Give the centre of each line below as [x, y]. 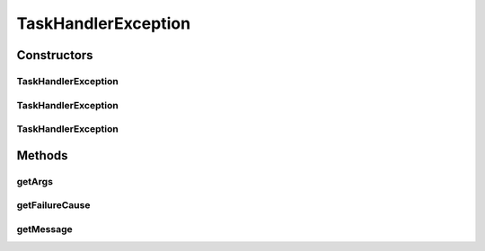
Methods [42, 156]
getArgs [35, 181]
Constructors [55, 55]
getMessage [45, 229]
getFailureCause [53, 205]
